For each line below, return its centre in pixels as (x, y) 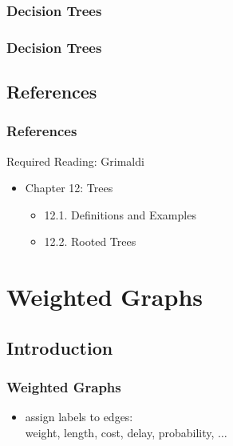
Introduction (60, 347)
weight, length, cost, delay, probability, (120, 433)
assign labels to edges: (79, 417)
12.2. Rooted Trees (90, 241)
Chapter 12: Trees (69, 188)
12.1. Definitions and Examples (120, 214)
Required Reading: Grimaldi (75, 161)
